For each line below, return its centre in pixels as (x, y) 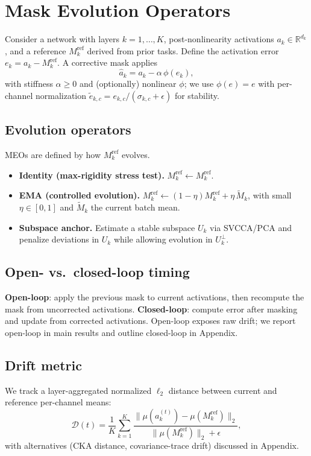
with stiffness (29, 84)
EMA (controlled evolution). (80, 195)
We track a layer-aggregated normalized (78, 390)
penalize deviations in (59, 239)
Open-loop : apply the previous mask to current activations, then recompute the (155, 297)
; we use (199, 84)
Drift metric (43, 365)
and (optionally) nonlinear (128, 84)
